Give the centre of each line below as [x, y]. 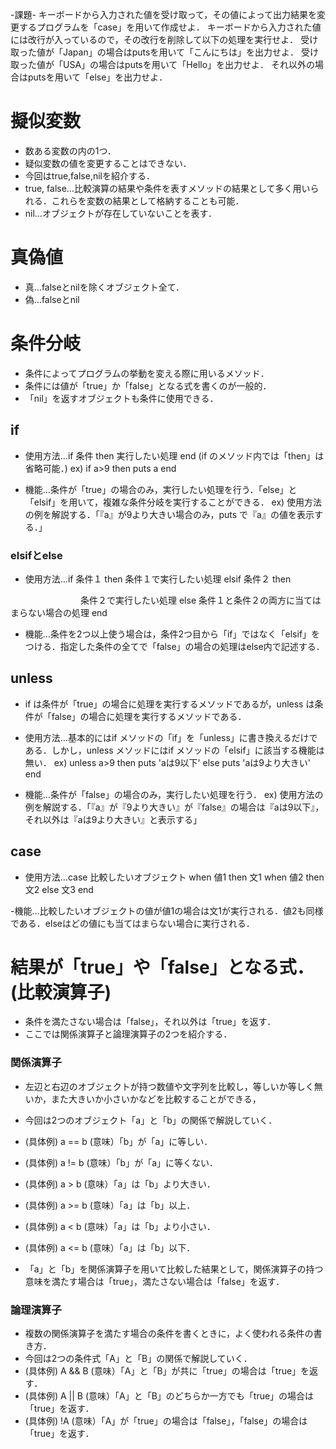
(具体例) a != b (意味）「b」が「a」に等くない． [121, 1162]
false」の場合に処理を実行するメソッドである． [149, 716]
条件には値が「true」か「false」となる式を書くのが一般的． [148, 385]
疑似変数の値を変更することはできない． [108, 163]
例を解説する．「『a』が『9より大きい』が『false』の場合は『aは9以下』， [174, 807]
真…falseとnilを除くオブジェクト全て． [104, 287]
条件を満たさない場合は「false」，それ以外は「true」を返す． [150, 1022]
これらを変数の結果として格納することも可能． [148, 200]
